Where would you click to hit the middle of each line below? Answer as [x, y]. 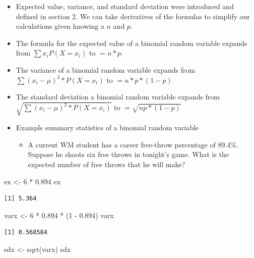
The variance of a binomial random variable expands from [106, 69]
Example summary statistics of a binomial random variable [107, 127]
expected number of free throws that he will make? [107, 164]
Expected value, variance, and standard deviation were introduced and [125, 6]
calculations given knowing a [60, 26]
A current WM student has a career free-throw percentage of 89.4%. [133, 144]
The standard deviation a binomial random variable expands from [118, 97]
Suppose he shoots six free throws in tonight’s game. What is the [129, 154]
